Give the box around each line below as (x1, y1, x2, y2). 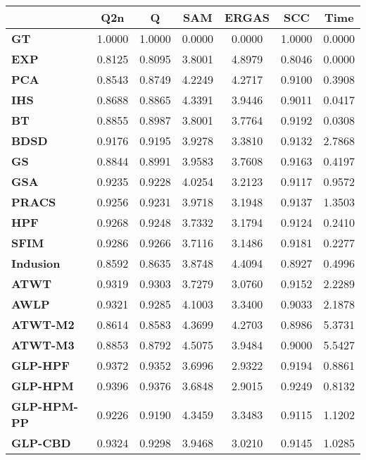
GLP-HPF (11, 357, 70, 373)
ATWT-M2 (11, 316, 75, 332)
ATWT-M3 (11, 337, 75, 353)
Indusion (11, 255, 61, 271)
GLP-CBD (11, 435, 71, 451)
